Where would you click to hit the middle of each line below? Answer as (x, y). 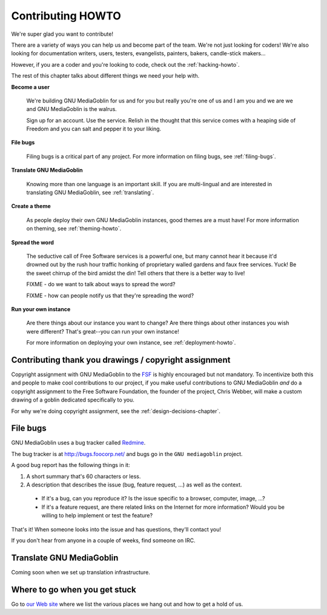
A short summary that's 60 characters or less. (84, 476)
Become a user (30, 87)
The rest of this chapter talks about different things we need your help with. (105, 76)
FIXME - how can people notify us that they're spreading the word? (110, 295)
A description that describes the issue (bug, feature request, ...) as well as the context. (134, 485)
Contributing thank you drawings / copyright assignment (121, 360)
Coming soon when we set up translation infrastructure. (81, 572)
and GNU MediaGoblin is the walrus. (72, 109)
